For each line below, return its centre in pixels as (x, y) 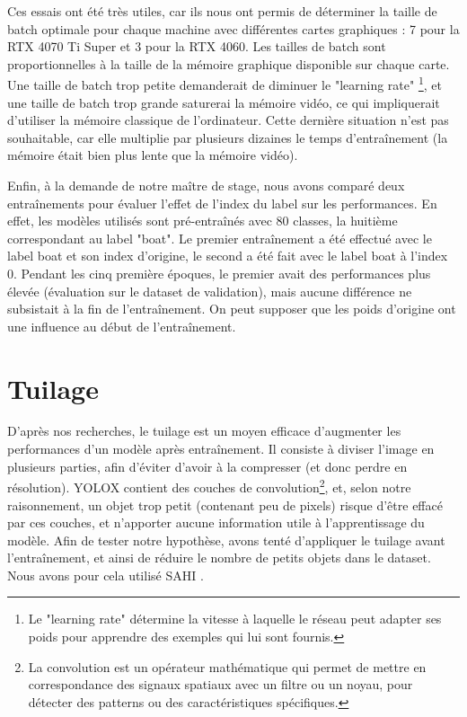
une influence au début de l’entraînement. (122, 326)
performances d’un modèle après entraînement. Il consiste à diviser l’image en (221, 449)
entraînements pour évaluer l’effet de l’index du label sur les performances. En (222, 203)
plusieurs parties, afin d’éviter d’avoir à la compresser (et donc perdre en (207, 466)
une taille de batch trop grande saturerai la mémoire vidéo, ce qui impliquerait (224, 102)
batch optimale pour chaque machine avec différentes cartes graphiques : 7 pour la (233, 28)
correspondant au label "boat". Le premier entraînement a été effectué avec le (220, 238)
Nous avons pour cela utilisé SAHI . (106, 575)
